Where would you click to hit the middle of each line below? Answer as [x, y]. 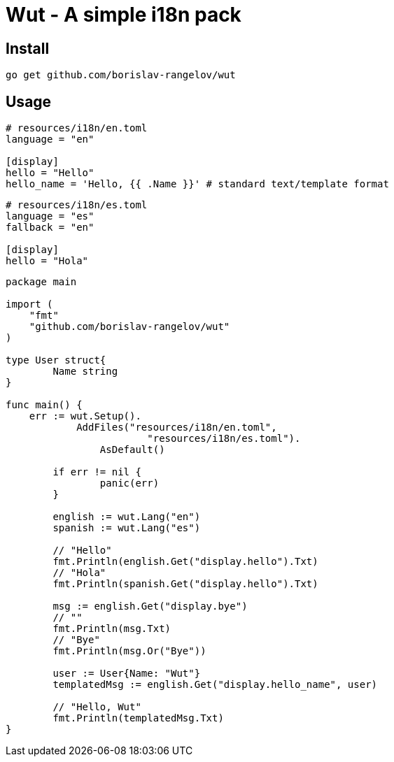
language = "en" [50, 139]
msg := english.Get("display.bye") [150, 606]
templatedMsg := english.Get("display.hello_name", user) [215, 685]
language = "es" [50, 216]
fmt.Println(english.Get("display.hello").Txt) [185, 562]
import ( [29, 304]
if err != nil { [97, 472]
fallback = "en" [50, 228]
